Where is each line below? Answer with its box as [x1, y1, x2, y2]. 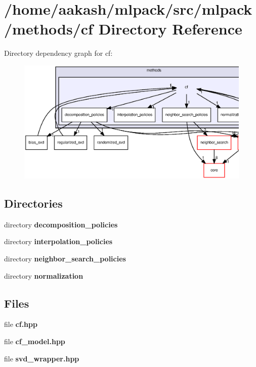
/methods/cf [4, 18, 93, 39]
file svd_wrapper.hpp [4, 353, 79, 363]
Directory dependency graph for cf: [4, 48, 113, 58]
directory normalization [4, 270, 83, 281]
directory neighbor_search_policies [4, 253, 126, 264]
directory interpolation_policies [4, 236, 113, 247]
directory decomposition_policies [4, 219, 118, 229]
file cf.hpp [4, 319, 37, 329]
